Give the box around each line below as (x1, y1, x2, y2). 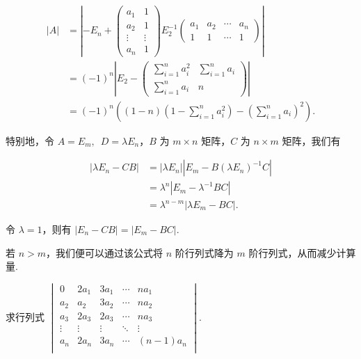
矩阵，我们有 (282, 133, 341, 147)
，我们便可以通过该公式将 (46, 245, 163, 260)
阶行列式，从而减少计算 (248, 245, 356, 260)
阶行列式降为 (175, 245, 234, 260)
